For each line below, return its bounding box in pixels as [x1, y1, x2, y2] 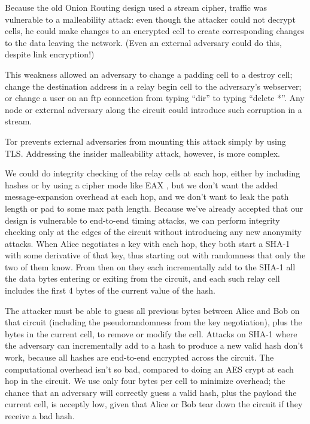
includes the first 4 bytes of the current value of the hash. [5, 284, 215, 297]
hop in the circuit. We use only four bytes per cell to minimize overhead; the [5, 374, 285, 387]
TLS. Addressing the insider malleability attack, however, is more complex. [5, 147, 280, 159]
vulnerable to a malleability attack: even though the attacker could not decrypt [5, 13, 296, 25]
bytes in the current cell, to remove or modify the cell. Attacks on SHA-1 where [5, 327, 297, 340]
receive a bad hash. [5, 410, 75, 422]
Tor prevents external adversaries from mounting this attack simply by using [5, 135, 286, 147]
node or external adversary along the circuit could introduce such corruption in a [5, 103, 302, 115]
